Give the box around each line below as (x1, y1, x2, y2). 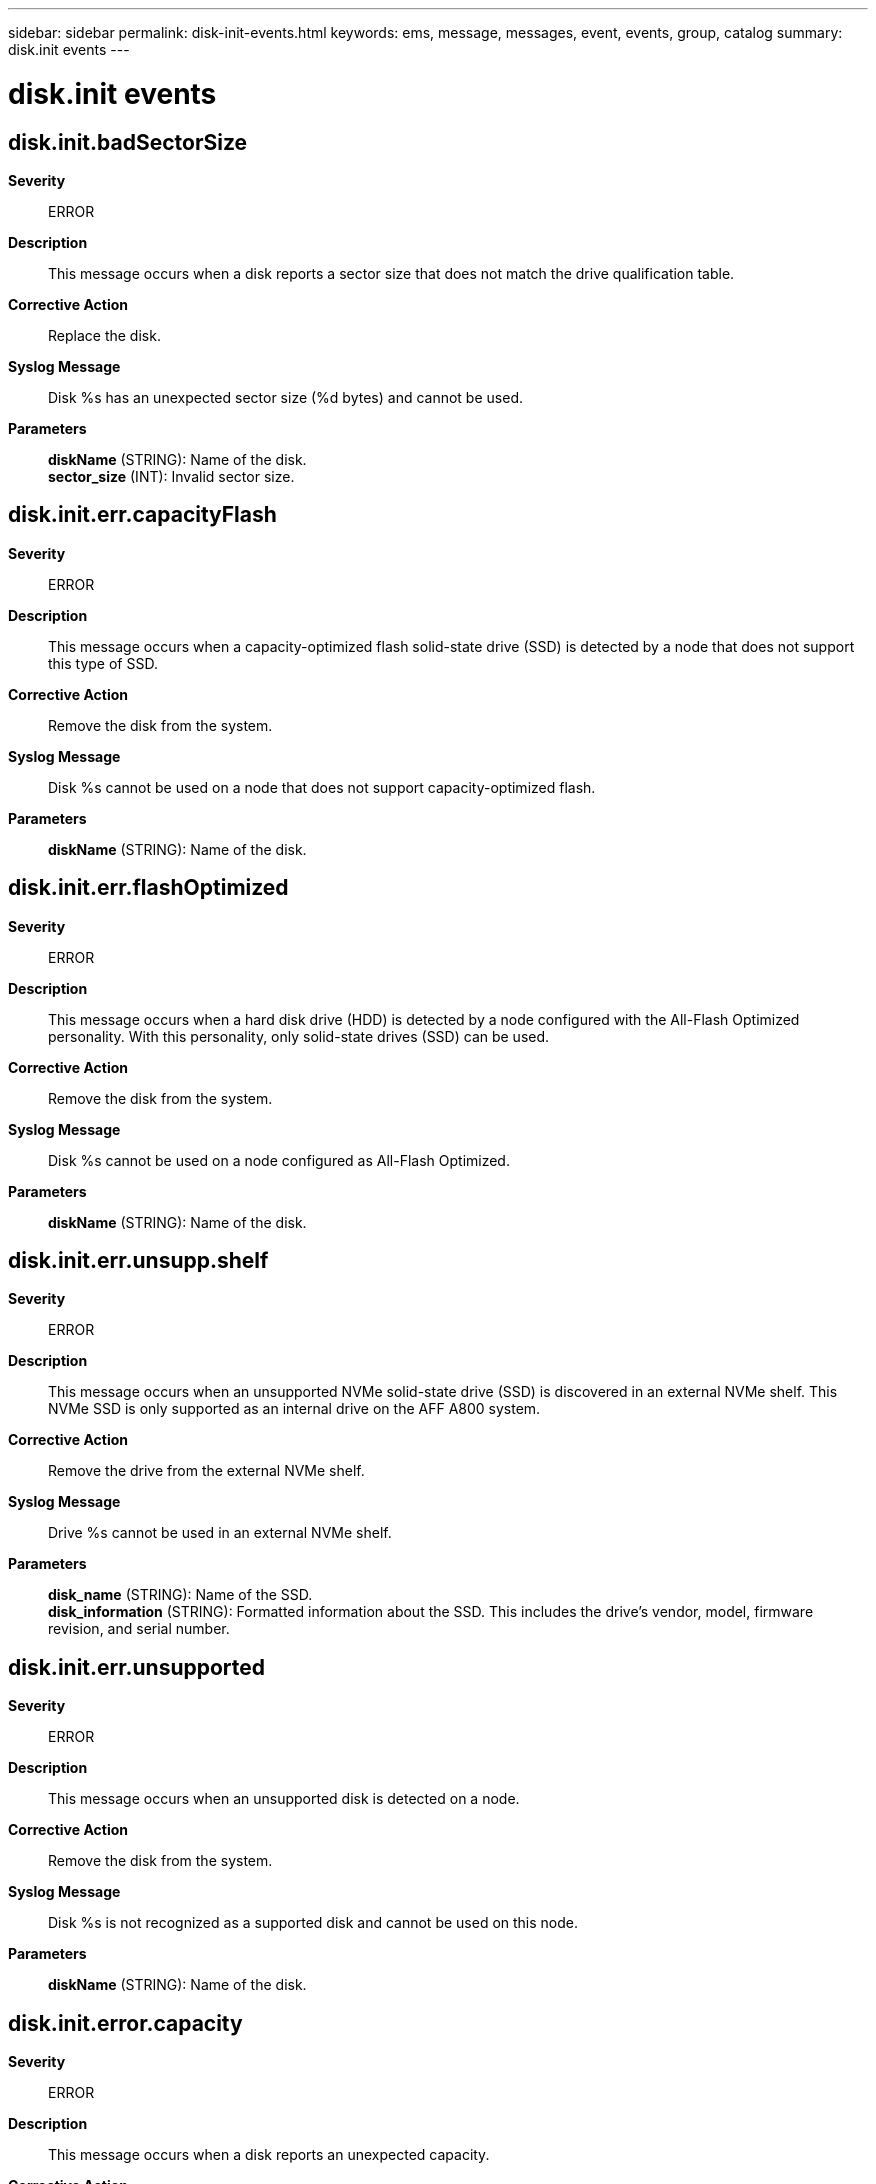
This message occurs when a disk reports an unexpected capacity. (48, 2146, 490, 2164)
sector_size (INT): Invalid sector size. (48, 467, 295, 485)
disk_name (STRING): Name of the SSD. (48, 1586, 313, 1604)
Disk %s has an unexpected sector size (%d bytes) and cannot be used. (48, 388, 523, 406)
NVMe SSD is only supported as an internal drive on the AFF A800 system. (48, 1400, 541, 1418)
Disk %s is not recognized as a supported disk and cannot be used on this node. (48, 1914, 579, 1932)
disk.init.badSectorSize (8, 129, 248, 155)
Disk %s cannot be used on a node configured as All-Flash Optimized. (48, 1151, 510, 1169)
